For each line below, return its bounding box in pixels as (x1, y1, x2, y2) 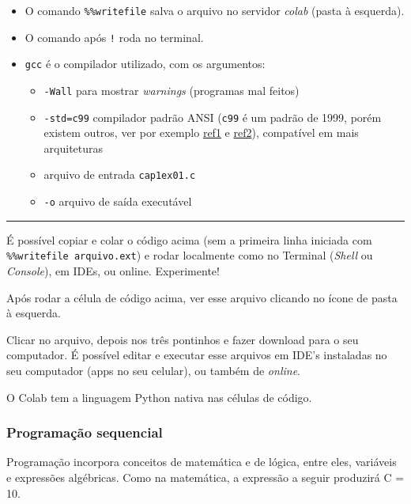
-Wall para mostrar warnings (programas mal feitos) (43, 81, 300, 98)
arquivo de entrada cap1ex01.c (43, 166, 196, 183)
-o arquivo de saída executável (43, 193, 192, 210)
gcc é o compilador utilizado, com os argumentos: (25, 55, 266, 72)
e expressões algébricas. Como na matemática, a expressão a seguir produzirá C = (6, 469, 405, 485)
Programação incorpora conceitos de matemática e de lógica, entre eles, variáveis (6, 453, 397, 470)
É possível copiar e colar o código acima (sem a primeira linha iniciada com (6, 231, 372, 248)
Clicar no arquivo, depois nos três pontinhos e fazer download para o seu (6, 331, 359, 347)
